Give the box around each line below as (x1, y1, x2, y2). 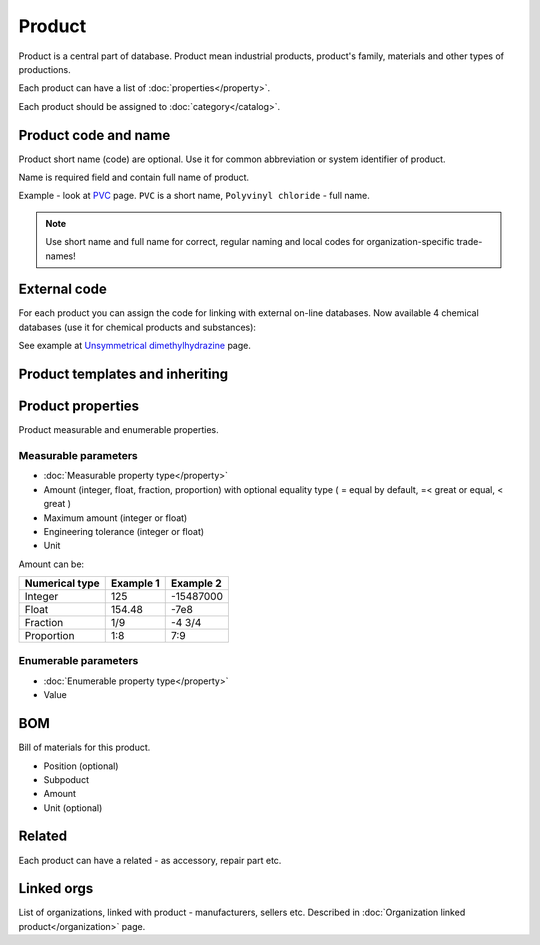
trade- (456, 236, 483, 248)
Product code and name (18, 126, 171, 144)
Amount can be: (18, 558, 85, 570)
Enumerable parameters (18, 654, 139, 668)
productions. (18, 63, 71, 75)
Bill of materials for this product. (18, 741, 151, 754)
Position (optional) (43, 760, 119, 772)
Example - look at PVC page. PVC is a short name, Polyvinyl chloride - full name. (18, 190, 370, 202)
